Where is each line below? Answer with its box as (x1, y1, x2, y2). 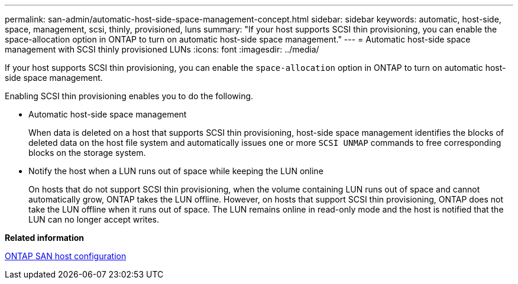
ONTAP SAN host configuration (5, 251, 127, 261)
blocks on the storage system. (28, 148, 146, 158)
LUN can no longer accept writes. (28, 214, 160, 224)
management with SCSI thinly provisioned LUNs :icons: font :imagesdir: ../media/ (5, 44, 319, 54)
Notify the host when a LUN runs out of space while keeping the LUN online (28, 166, 323, 176)
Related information (5, 233, 85, 243)
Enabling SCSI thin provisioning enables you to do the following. (5, 91, 254, 101)
